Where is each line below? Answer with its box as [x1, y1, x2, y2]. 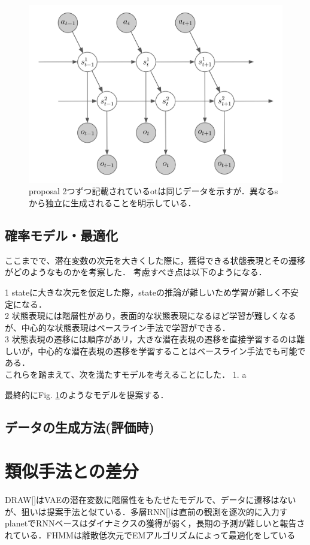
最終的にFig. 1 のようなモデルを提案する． [5, 388, 169, 401]
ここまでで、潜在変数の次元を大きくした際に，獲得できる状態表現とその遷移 [5, 254, 306, 266]
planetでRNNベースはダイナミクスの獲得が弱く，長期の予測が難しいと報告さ [5, 517, 305, 529]
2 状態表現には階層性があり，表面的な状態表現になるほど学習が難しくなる [5, 309, 296, 322]
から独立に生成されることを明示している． [29, 196, 196, 209]
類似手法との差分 [5, 459, 139, 483]
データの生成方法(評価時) [5, 417, 154, 436]
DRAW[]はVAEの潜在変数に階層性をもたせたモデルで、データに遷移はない [5, 493, 296, 506]
